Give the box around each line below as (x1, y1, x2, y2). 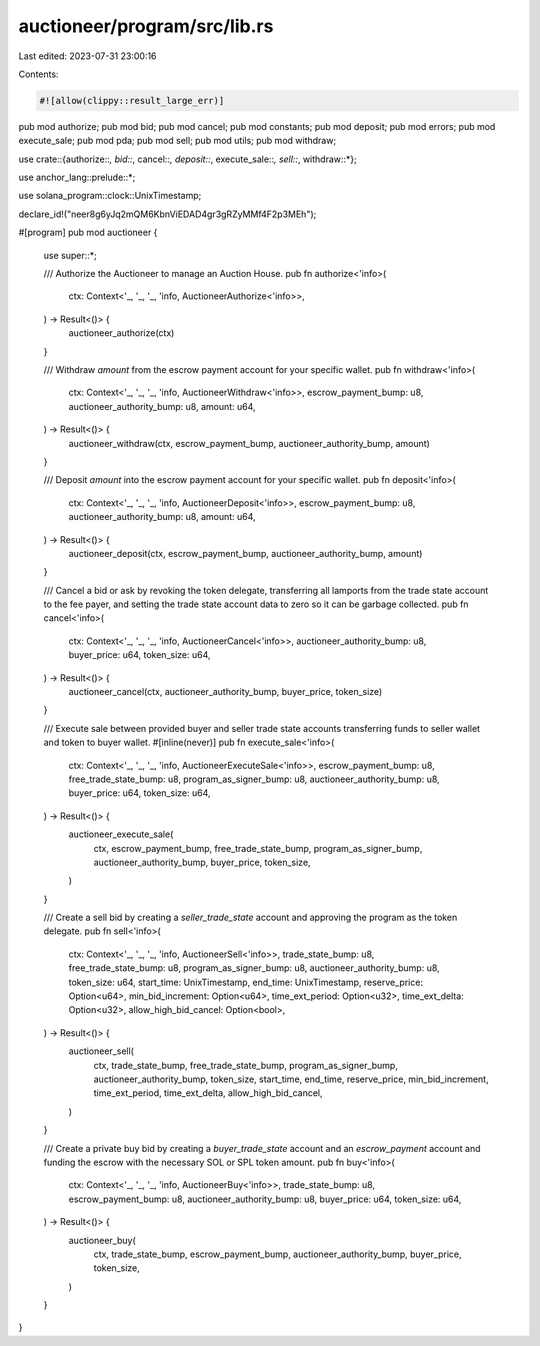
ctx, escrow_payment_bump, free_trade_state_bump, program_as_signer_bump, (93, 842, 423, 854)
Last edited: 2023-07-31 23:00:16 (18, 50, 157, 62)
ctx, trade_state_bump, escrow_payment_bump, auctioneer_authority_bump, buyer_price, (93, 1248, 462, 1260)
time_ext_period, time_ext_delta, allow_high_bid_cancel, (93, 1087, 324, 1099)
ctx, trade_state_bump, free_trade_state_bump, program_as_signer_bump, (93, 1059, 399, 1071)
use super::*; (43, 249, 97, 261)
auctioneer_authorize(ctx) (68, 327, 175, 339)
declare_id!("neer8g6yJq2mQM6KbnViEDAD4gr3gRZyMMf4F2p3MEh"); (18, 208, 317, 220)
